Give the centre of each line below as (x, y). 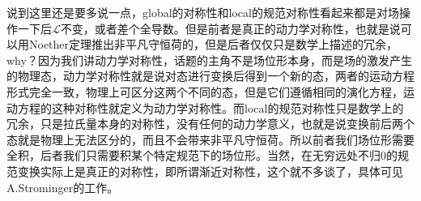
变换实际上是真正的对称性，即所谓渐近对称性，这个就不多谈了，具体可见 (210, 171)
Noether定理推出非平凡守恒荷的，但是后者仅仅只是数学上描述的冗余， (213, 44)
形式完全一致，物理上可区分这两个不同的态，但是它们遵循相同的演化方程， (205, 91)
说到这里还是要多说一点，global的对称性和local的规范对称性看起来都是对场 (203, 12)
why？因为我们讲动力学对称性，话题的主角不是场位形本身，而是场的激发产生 (209, 60)
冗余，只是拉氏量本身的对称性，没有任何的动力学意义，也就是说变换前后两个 (210, 124)
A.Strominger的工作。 (63, 187)
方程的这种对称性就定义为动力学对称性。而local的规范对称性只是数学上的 (210, 107)
